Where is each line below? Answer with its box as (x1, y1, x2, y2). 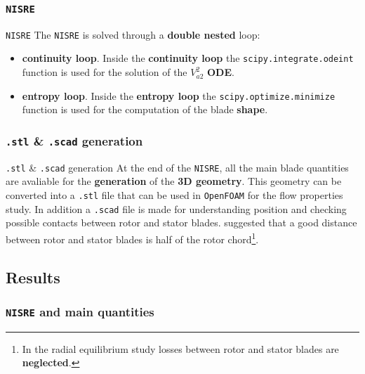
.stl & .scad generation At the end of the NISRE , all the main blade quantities (6, 160, 349, 174)
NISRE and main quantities (6, 302, 154, 320)
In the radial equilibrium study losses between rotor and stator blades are (22, 341, 339, 356)
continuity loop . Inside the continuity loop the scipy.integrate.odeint (22, 51, 354, 65)
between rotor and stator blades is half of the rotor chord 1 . (6, 229, 259, 246)
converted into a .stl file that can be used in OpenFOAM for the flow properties (6, 187, 343, 202)
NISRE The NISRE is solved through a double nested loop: (6, 27, 260, 41)
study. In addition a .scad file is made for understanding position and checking (6, 201, 347, 216)
